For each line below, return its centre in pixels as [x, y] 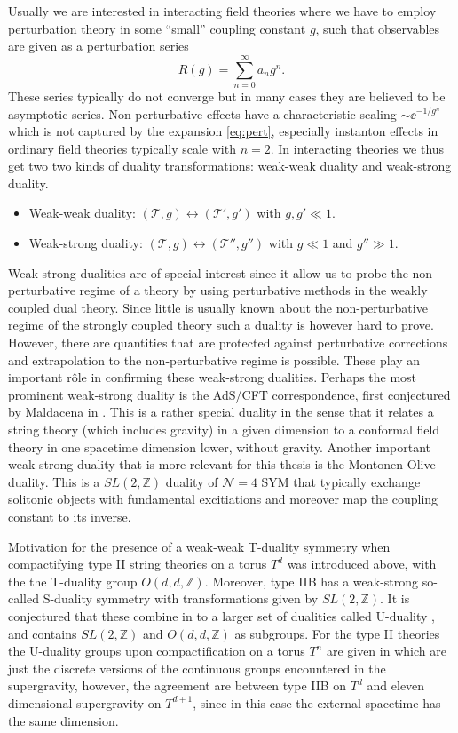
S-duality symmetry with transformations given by [181, 598]
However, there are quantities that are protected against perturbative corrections [228, 343]
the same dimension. [63, 720]
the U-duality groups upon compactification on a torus [157, 651]
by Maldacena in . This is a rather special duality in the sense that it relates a [221, 412]
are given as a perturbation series [99, 46]
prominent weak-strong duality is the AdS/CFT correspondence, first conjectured [229, 394]
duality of [192, 481]
